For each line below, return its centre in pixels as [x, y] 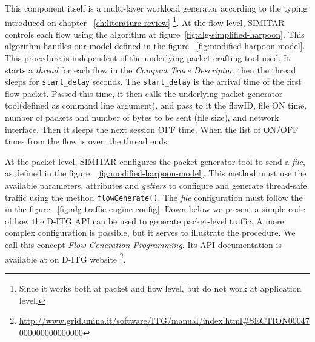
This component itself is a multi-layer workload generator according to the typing [156, 8]
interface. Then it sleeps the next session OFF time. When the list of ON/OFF [152, 129]
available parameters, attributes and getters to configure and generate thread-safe [156, 185]
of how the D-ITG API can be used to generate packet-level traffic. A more [144, 220]
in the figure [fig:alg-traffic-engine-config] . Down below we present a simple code [155, 209]
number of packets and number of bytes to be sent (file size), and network [142, 117]
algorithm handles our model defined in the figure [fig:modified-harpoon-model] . [155, 46]
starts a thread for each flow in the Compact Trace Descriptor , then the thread [151, 69]
